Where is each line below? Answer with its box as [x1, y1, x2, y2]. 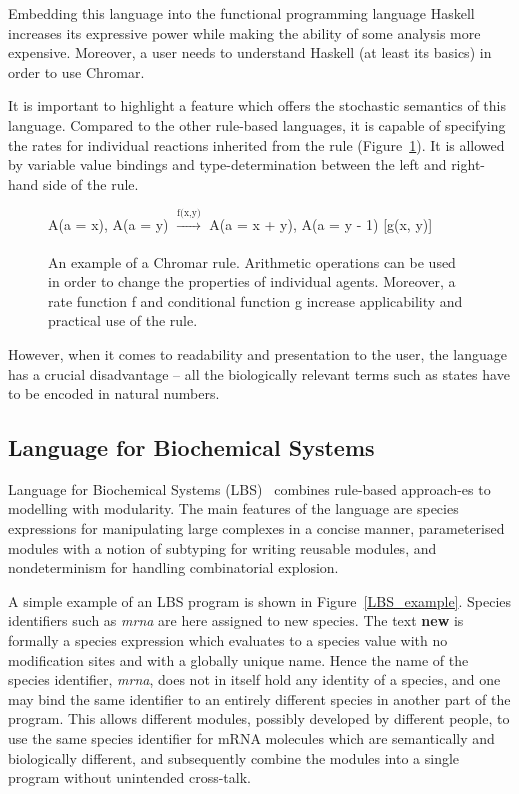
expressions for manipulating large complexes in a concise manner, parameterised [8, 518, 505, 539]
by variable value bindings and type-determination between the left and [8, 154, 447, 175]
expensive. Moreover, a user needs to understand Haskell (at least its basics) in [8, 42, 492, 63]
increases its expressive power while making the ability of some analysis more [8, 22, 481, 43]
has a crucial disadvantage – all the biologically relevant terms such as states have [8, 363, 510, 384]
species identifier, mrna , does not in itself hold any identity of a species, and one [8, 669, 501, 690]
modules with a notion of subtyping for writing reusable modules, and [8, 537, 437, 558]
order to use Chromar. [8, 61, 145, 82]
